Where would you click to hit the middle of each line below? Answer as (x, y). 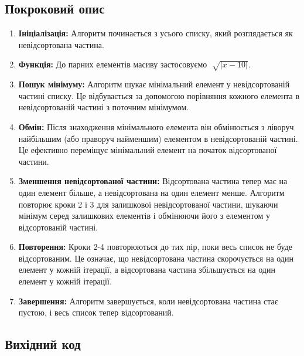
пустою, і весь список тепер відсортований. (96, 312)
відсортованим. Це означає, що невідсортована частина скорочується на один (156, 258)
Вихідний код (43, 344)
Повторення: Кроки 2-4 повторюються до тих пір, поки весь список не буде (156, 247)
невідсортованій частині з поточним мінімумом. (104, 107)
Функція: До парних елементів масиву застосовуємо (113, 64)
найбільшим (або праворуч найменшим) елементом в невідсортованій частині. (158, 138)
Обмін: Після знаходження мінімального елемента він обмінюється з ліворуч (156, 126)
